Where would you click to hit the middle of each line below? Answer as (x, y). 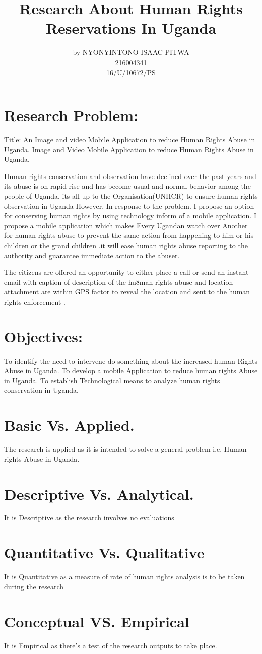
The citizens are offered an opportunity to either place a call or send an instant (126, 272)
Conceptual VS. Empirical (97, 621)
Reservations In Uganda (131, 28)
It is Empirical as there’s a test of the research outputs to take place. (111, 645)
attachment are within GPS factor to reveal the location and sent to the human (127, 292)
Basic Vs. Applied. (69, 425)
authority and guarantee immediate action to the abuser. (92, 255)
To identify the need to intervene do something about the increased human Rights (131, 360)
